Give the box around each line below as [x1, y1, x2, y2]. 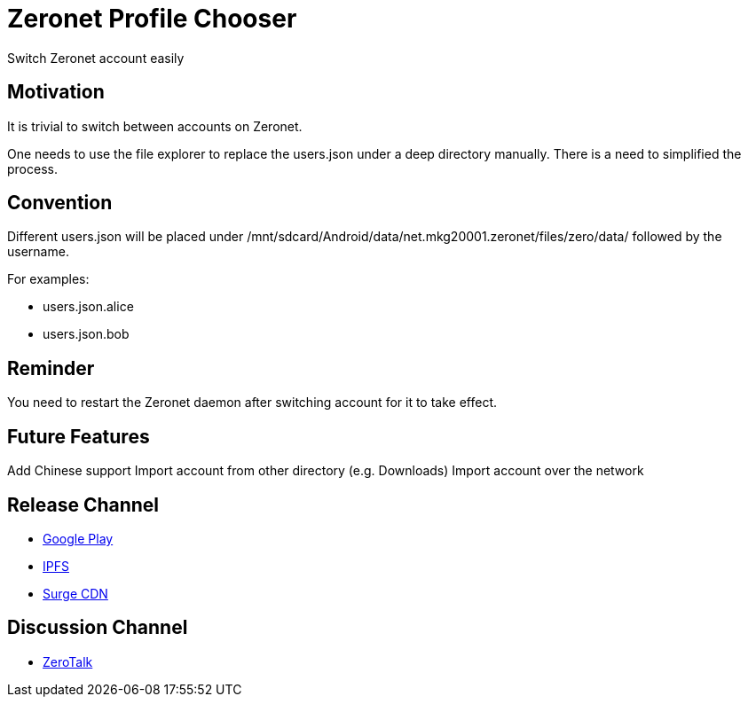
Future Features [7, 425, 150, 448]
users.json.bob [43, 326, 130, 342]
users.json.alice [43, 299, 134, 315]
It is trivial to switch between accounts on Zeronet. [7, 118, 303, 134]
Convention [7, 192, 113, 215]
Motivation [7, 81, 105, 104]
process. [7, 160, 58, 176]
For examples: [7, 271, 90, 287]
